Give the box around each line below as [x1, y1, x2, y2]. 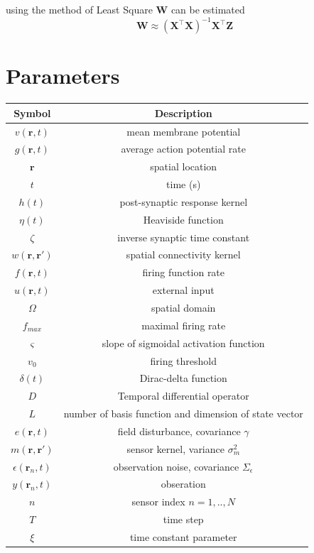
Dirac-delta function [139, 371, 227, 385]
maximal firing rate [141, 317, 226, 332]
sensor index [131, 494, 185, 509]
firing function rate [142, 265, 225, 280]
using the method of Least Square [6, 2, 153, 16]
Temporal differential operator [117, 388, 249, 403]
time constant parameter [129, 529, 237, 544]
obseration [161, 476, 206, 491]
